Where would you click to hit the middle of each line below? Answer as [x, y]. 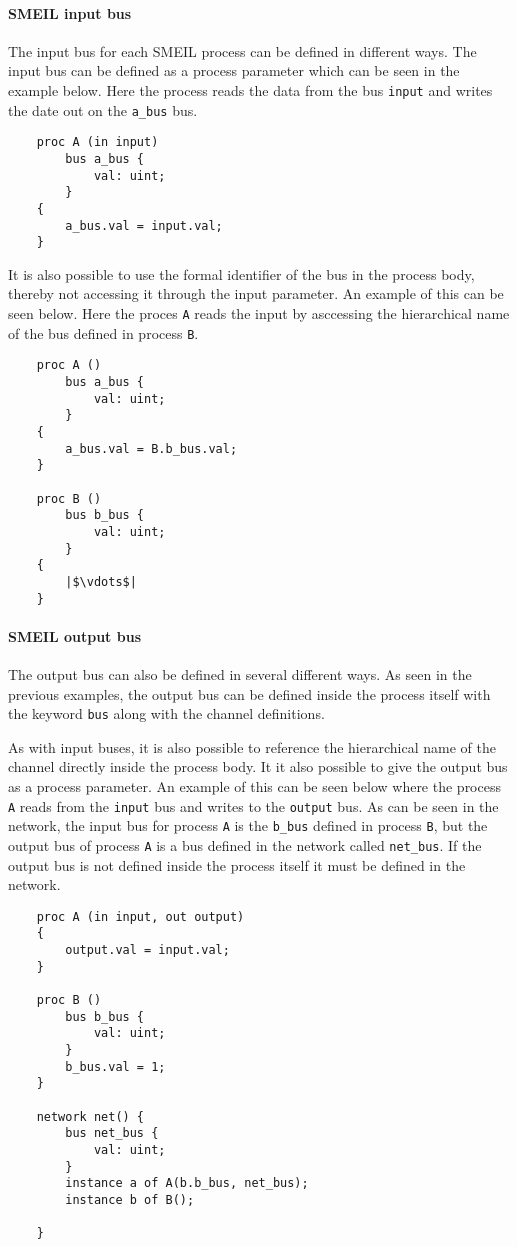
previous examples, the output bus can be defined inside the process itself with [249, 693]
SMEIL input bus [70, 12]
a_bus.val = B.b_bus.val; [151, 448]
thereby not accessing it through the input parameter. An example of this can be [256, 293]
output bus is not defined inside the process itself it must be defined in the [237, 864]
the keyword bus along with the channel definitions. [166, 713]
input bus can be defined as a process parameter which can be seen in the [234, 70]
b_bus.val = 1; [115, 1066]
